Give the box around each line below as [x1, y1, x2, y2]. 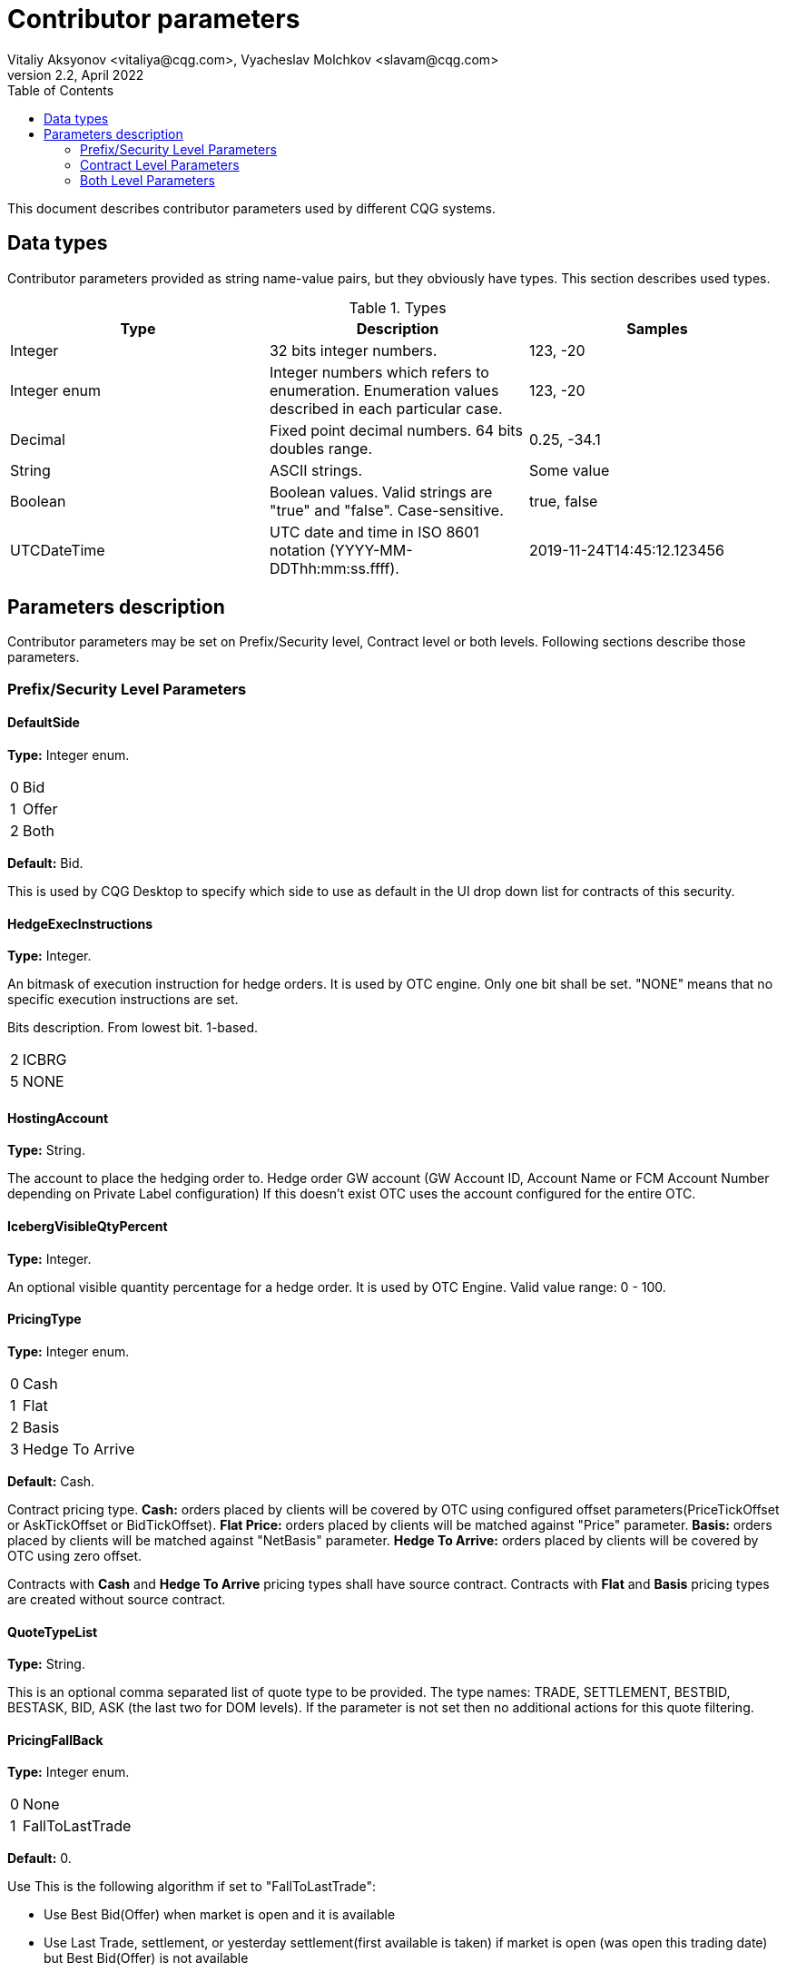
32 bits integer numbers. [269, 340, 438, 360]
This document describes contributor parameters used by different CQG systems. [7, 200, 496, 216]
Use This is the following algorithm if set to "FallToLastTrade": [7, 1878, 376, 1895]
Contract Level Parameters [80, 156, 240, 173]
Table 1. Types [349, 298, 447, 317]
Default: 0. [7, 1850, 72, 1867]
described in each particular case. [269, 399, 503, 418]
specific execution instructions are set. [7, 991, 239, 1008]
